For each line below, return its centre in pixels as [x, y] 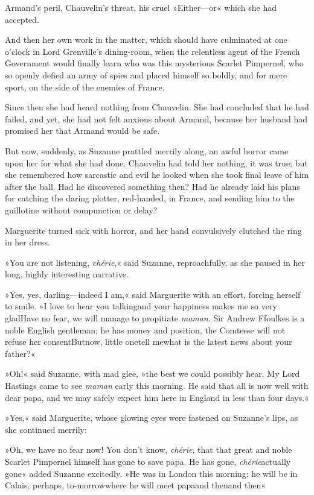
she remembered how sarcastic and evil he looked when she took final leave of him [157, 175]
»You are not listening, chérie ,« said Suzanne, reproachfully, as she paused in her [155, 262]
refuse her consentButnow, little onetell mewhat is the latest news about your [149, 342]
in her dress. [27, 242]
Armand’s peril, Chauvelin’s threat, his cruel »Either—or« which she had [141, 7]
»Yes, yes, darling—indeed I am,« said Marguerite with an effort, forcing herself [153, 294]
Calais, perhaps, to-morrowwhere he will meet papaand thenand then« [135, 485]
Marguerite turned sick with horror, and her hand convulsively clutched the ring [153, 230]
